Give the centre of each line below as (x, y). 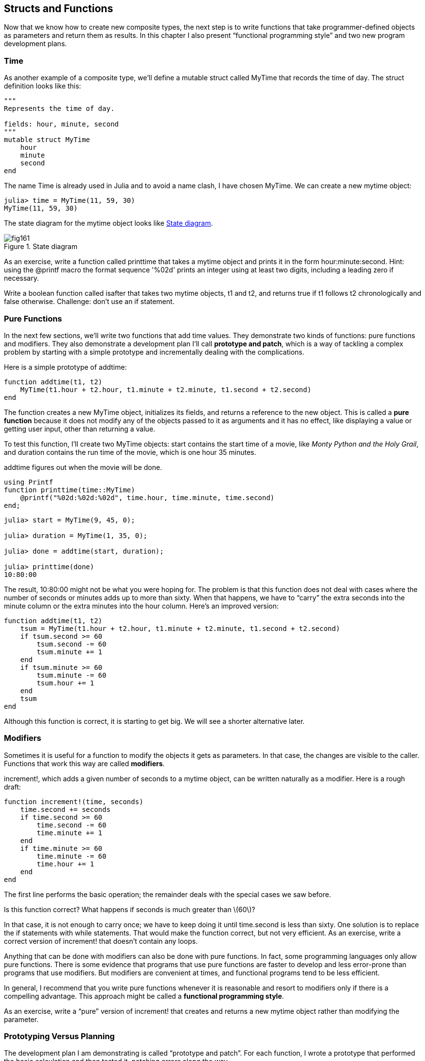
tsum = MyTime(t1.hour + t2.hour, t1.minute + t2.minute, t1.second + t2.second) (180, 628)
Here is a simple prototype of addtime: (65, 367)
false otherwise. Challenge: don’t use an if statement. (89, 302)
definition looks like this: (43, 86)
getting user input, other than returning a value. (80, 429)
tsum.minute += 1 (70, 652)
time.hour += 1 (65, 864)
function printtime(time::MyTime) (70, 490)
